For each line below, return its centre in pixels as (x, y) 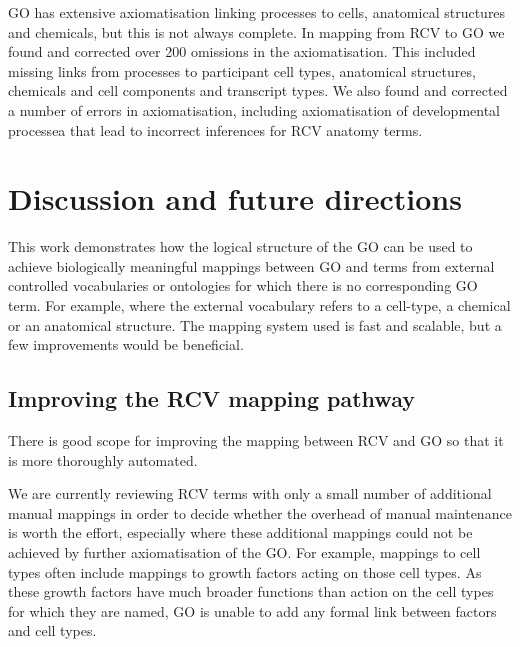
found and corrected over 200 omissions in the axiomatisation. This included (242, 51)
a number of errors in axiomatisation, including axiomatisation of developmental (254, 109)
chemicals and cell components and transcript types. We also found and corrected (258, 90)
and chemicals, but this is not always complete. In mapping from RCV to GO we (256, 31)
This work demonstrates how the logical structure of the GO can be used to (240, 246)
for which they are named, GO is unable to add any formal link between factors (252, 610)
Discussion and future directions (235, 198)
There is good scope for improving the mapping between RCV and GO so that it (256, 440)
